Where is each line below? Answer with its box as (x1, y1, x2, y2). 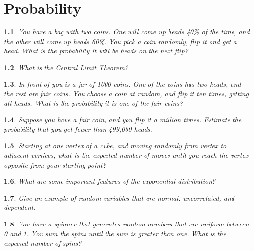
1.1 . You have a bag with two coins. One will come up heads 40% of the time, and (4, 26, 250, 37)
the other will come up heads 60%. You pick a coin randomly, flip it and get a (4, 36, 237, 46)
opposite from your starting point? (4, 159, 106, 170)
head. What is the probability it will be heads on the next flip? (4, 46, 188, 56)
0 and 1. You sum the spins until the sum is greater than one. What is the (4, 228, 226, 238)
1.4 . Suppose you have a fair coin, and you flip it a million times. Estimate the (4, 114, 242, 125)
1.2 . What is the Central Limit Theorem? (4, 62, 128, 72)
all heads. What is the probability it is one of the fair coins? (4, 98, 183, 108)
